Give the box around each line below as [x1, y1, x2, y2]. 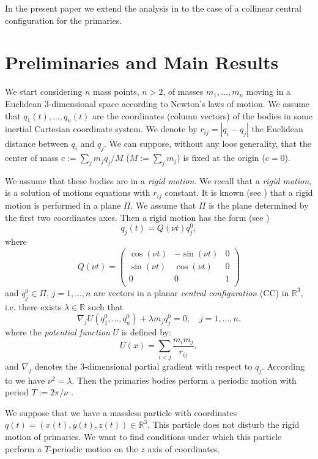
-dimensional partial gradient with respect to [84, 359, 253, 372]
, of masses [163, 85, 204, 98]
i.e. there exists [5, 300, 62, 313]
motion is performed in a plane [5, 198, 121, 211]
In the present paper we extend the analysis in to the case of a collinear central [5, 2, 301, 14]
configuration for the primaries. [5, 13, 122, 26]
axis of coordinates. [147, 442, 220, 455]
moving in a [246, 85, 291, 98]
